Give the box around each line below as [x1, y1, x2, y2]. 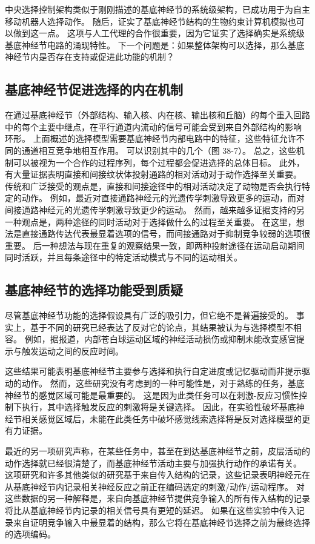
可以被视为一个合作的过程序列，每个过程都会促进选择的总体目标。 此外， [13, 156, 305, 168]
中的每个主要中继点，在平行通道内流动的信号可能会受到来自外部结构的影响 [5, 120, 302, 133]
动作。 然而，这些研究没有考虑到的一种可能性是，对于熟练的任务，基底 [21, 377, 305, 390]
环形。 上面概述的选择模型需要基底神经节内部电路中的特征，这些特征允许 [5, 132, 296, 145]
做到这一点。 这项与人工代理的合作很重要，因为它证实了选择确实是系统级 [13, 27, 305, 39]
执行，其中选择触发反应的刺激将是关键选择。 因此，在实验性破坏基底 [21, 400, 296, 413]
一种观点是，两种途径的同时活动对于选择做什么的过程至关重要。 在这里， [5, 215, 296, 228]
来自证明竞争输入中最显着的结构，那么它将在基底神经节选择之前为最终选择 [13, 516, 310, 528]
